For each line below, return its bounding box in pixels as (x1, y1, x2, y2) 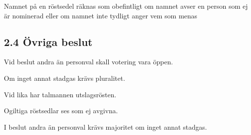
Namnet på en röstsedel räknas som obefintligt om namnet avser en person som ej (4, 1, 248, 11)
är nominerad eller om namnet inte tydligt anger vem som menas (4, 10, 198, 20)
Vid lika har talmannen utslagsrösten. (4, 89, 117, 99)
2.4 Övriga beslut (4, 34, 93, 49)
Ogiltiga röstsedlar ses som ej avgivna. (4, 105, 118, 116)
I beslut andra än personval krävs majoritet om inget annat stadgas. (4, 121, 207, 132)
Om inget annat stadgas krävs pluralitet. (4, 73, 125, 83)
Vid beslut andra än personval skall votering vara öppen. (4, 57, 173, 67)
